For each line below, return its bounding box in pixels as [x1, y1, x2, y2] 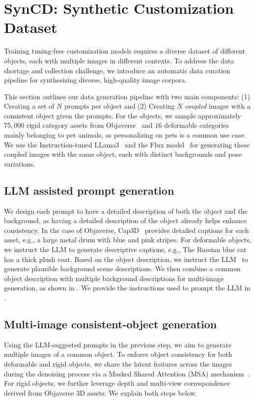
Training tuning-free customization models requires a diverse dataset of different [4, 46, 246, 56]
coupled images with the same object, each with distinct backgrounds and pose [4, 149, 242, 159]
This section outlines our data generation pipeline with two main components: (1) [4, 91, 250, 101]
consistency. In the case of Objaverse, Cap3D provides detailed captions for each [4, 225, 249, 235]
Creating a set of [4, 101, 55, 111]
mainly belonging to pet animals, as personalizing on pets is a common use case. [4, 130, 246, 140]
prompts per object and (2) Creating [64, 101, 175, 111]
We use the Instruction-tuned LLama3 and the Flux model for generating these [4, 139, 250, 149]
